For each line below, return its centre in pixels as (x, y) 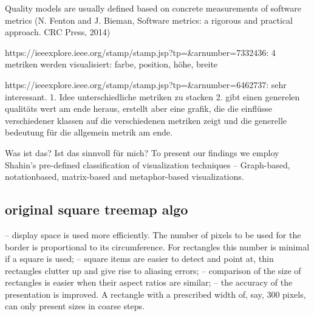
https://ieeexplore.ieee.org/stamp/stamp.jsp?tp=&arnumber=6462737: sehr (146, 84)
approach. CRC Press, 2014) (58, 32)
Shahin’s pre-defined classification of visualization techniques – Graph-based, (148, 164)
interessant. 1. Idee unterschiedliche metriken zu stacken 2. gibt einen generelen (152, 96)
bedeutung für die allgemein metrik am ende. (89, 132)
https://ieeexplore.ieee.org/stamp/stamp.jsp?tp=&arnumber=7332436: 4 (140, 52)
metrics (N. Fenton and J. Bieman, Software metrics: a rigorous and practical (149, 20)
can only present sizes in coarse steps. (75, 306)
